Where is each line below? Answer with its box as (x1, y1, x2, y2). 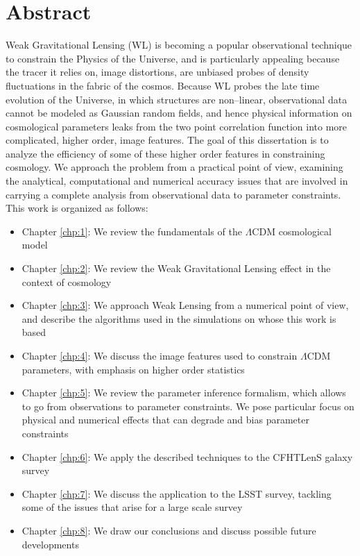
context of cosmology (22, 274, 112, 289)
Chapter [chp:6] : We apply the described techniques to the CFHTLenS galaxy (22, 449, 353, 464)
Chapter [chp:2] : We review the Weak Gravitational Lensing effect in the (22, 261, 331, 276)
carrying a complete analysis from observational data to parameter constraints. (6, 187, 341, 201)
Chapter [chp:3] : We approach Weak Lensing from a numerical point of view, (22, 298, 349, 312)
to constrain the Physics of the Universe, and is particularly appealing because (6, 51, 340, 65)
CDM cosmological (252, 224, 332, 238)
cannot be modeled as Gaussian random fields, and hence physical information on (6, 106, 352, 120)
